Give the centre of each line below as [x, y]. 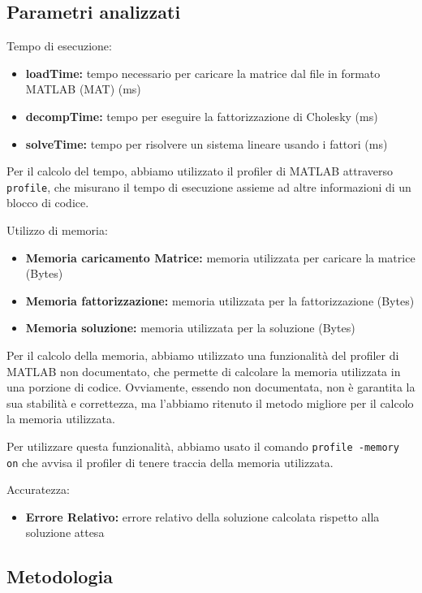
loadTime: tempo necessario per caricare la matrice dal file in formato [203, 73]
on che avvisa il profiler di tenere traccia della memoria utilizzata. [170, 462]
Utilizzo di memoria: [57, 230]
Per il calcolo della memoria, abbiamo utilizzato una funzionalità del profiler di [203, 355]
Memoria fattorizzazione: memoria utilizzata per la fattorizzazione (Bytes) [220, 300]
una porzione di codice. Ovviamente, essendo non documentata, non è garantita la [211, 387]
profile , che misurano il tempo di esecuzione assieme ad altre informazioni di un [209, 186]
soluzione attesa [65, 532]
